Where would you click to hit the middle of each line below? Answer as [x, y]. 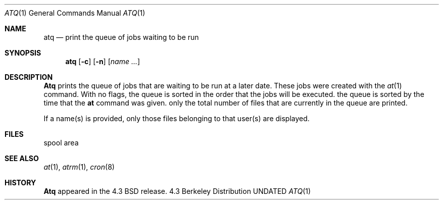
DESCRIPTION [29, 77]
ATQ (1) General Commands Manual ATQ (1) [75, 13]
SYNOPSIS [23, 53]
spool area [61, 143]
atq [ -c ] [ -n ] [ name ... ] [103, 61]
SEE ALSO [22, 158]
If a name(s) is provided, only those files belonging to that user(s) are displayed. [177, 118]
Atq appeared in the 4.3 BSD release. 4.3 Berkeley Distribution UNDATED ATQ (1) [177, 191]
